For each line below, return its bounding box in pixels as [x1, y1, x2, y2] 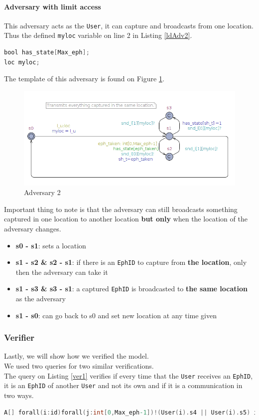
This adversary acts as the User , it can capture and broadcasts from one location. [4, 20, 254, 30]
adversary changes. [4, 223, 61, 233]
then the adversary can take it [15, 266, 108, 277]
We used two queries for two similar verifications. [4, 361, 154, 371]
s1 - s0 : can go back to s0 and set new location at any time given [15, 310, 217, 320]
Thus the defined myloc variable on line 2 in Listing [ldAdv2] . [4, 30, 192, 40]
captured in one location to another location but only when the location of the [4, 213, 248, 224]
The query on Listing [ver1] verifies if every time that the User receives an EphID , [4, 370, 253, 381]
